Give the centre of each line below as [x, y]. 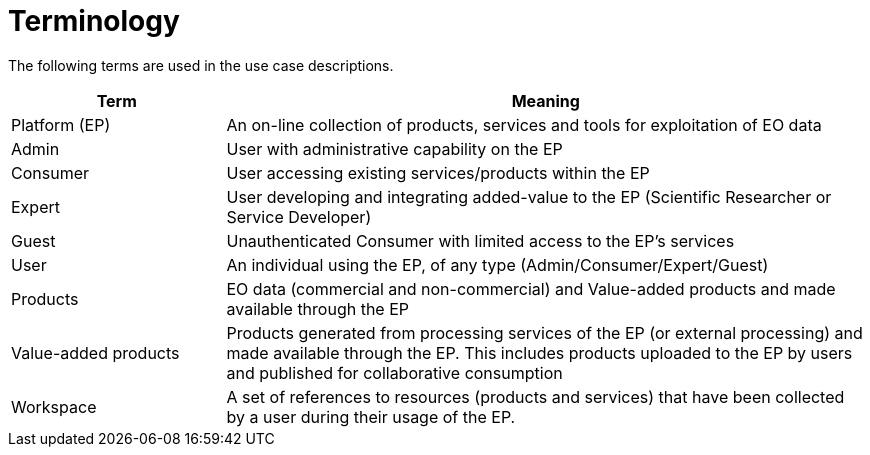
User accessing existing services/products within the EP [438, 172]
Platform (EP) [61, 124]
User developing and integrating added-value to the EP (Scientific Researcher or [529, 196]
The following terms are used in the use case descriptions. [201, 65]
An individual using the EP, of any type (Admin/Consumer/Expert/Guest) [497, 264]
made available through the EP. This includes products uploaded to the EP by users [539, 352]
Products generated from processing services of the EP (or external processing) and [544, 332]
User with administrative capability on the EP [394, 148]
